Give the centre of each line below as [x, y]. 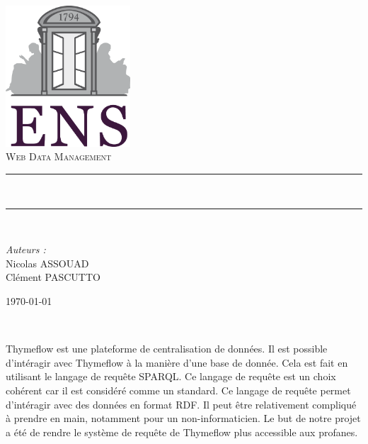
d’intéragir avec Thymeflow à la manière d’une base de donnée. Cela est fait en [177, 362]
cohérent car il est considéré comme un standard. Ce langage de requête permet [178, 390]
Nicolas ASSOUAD [47, 263]
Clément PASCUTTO [53, 277]
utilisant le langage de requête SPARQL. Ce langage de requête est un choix [171, 376]
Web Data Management [59, 156]
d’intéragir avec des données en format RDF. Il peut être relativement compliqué [181, 404]
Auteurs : [26, 249]
